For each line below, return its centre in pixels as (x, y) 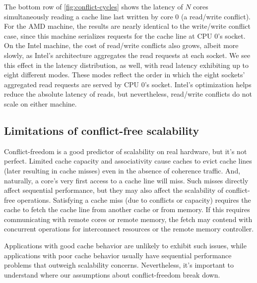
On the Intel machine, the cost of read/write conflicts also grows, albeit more (121, 45)
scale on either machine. (40, 103)
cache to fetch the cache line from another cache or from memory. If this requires (127, 209)
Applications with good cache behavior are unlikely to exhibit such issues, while (125, 246)
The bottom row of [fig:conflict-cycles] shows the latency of (94, 6)
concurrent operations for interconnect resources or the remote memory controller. (129, 229)
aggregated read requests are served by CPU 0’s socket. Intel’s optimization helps (128, 84)
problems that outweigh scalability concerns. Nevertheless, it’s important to (119, 265)
